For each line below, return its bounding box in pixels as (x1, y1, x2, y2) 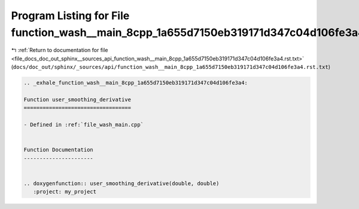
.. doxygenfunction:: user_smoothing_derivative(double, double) (23, 180, 220, 187)
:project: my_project (33, 189, 97, 195)
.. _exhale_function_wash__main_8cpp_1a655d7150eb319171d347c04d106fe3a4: (23, 80, 248, 86)
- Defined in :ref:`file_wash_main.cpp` (23, 122, 144, 128)
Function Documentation (23, 147, 94, 153)
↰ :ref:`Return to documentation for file (11, 47, 108, 54)
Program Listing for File (11, 9, 130, 22)
